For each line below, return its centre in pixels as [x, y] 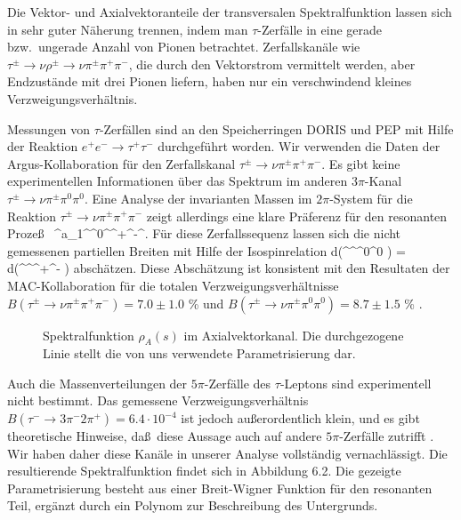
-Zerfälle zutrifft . [387, 436]
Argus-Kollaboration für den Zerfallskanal [121, 163]
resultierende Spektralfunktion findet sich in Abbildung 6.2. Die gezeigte [204, 471]
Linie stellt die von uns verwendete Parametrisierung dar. [199, 353]
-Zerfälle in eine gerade [320, 29]
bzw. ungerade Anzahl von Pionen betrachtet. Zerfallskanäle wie [184, 47]
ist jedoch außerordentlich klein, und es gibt [300, 418]
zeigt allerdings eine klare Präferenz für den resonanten [297, 216]
